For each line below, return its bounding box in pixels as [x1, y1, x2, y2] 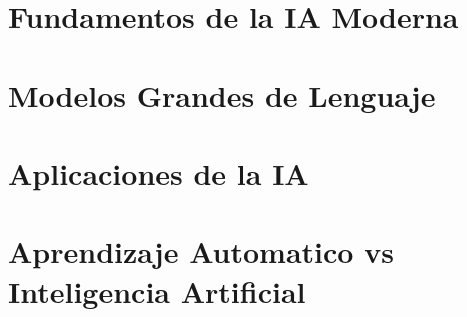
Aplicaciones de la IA [8, 152, 309, 193]
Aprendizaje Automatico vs [8, 231, 394, 272]
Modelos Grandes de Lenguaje [8, 74, 436, 115]
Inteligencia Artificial [8, 270, 306, 311]
